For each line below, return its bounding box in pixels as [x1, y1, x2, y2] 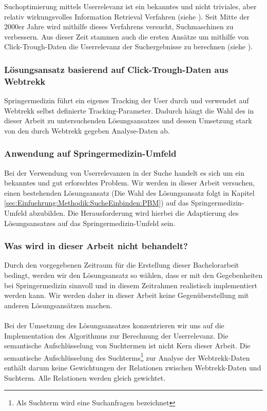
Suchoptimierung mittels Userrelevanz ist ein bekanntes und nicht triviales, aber [4, 1, 257, 11]
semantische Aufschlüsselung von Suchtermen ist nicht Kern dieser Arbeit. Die [4, 340, 251, 351]
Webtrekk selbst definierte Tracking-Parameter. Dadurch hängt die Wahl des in [4, 105, 254, 116]
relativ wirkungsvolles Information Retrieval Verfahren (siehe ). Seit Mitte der [4, 11, 250, 22]
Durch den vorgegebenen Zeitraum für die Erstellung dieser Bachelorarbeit [4, 259, 239, 270]
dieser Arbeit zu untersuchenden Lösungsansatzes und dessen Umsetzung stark [4, 115, 252, 126]
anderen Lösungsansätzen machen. [4, 300, 112, 310]
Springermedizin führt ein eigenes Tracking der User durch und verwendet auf [4, 95, 249, 106]
